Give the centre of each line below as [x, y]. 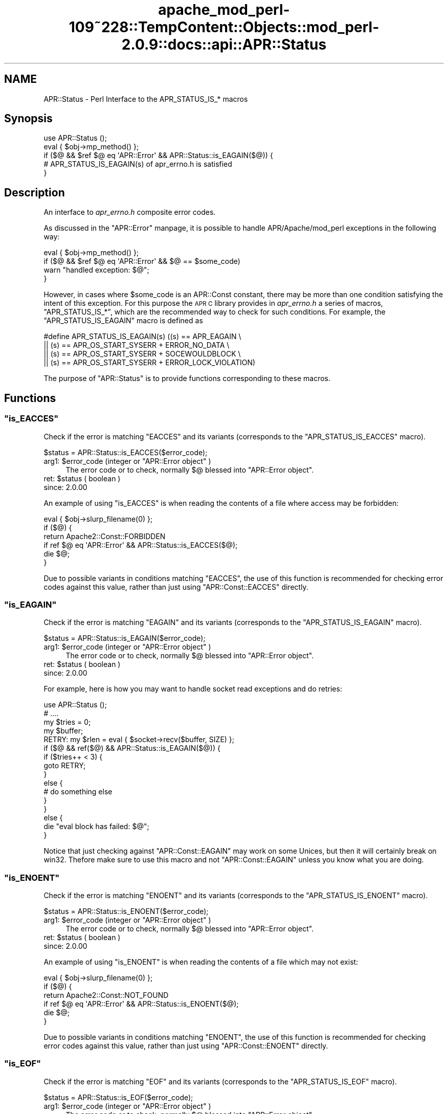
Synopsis [28, 119]
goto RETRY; [65, 766]
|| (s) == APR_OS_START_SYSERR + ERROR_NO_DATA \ [137, 345]
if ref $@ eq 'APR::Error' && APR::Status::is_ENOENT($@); [141, 1004]
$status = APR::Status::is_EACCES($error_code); [126, 452]
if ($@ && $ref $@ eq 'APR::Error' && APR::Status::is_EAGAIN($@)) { [158, 155]
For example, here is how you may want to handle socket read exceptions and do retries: [193, 689]
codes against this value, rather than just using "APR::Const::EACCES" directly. [176, 587]
